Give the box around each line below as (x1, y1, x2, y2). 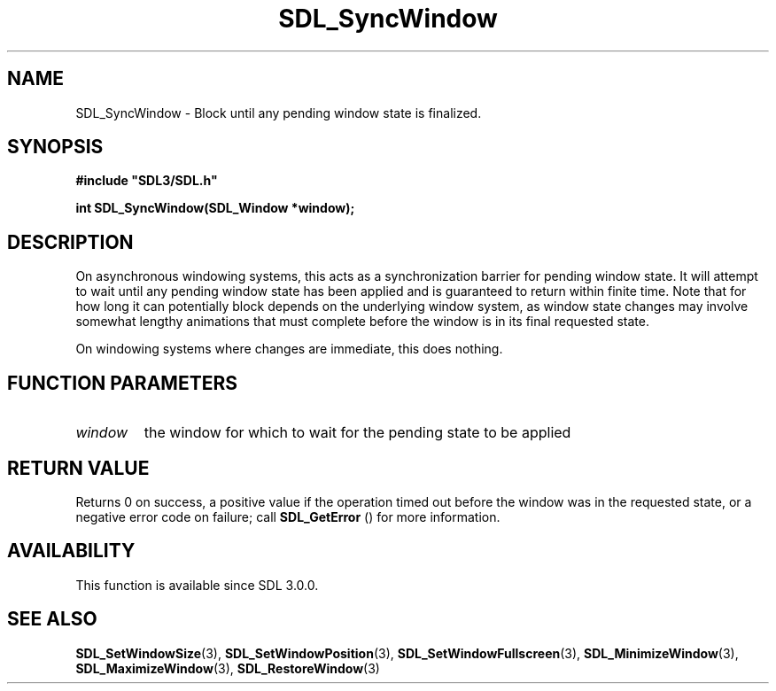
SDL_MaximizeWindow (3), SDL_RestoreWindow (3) (75, 660, 380, 676)
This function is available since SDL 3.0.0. (75, 577, 319, 593)
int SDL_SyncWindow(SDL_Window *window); (75, 200, 355, 216)
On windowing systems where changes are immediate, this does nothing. (75, 341, 503, 357)
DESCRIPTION (7, 230, 134, 253)
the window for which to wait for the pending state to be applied (144, 423, 571, 442)
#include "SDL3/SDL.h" (75, 173, 218, 189)
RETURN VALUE (7, 456, 150, 479)
